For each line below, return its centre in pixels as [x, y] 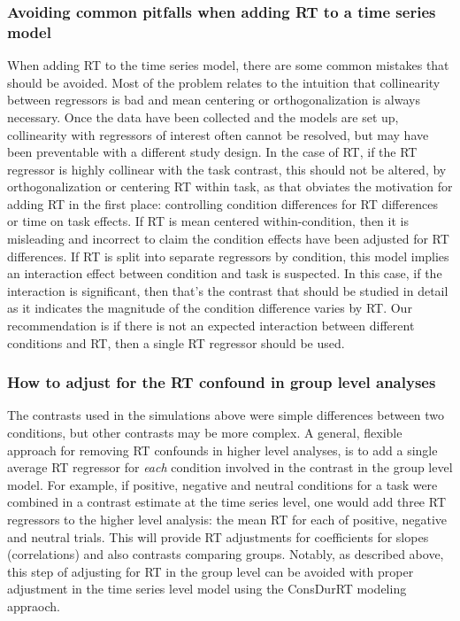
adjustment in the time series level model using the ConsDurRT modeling [207, 589]
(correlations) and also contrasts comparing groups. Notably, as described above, [226, 554]
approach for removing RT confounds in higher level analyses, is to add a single [222, 450]
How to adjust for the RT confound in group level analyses [222, 382]
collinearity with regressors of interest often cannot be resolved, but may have [218, 134]
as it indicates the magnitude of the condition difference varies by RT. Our [210, 308]
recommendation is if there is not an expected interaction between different [211, 326]
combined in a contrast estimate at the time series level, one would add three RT [226, 502]
